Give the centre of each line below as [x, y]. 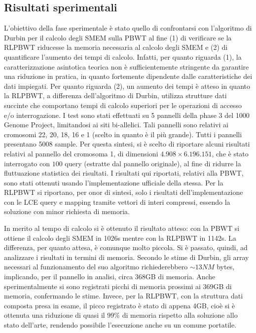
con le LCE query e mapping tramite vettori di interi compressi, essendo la [117, 202]
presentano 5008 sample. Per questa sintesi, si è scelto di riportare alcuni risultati [127, 144]
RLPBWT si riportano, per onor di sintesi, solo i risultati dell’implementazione [124, 192]
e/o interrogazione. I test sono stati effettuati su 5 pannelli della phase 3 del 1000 [127, 115]
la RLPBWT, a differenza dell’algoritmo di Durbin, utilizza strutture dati [115, 95]
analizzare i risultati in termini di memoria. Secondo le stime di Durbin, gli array [127, 257]
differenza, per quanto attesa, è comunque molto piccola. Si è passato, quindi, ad [126, 247]
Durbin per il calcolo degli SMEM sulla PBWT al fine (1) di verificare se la [118, 37]
